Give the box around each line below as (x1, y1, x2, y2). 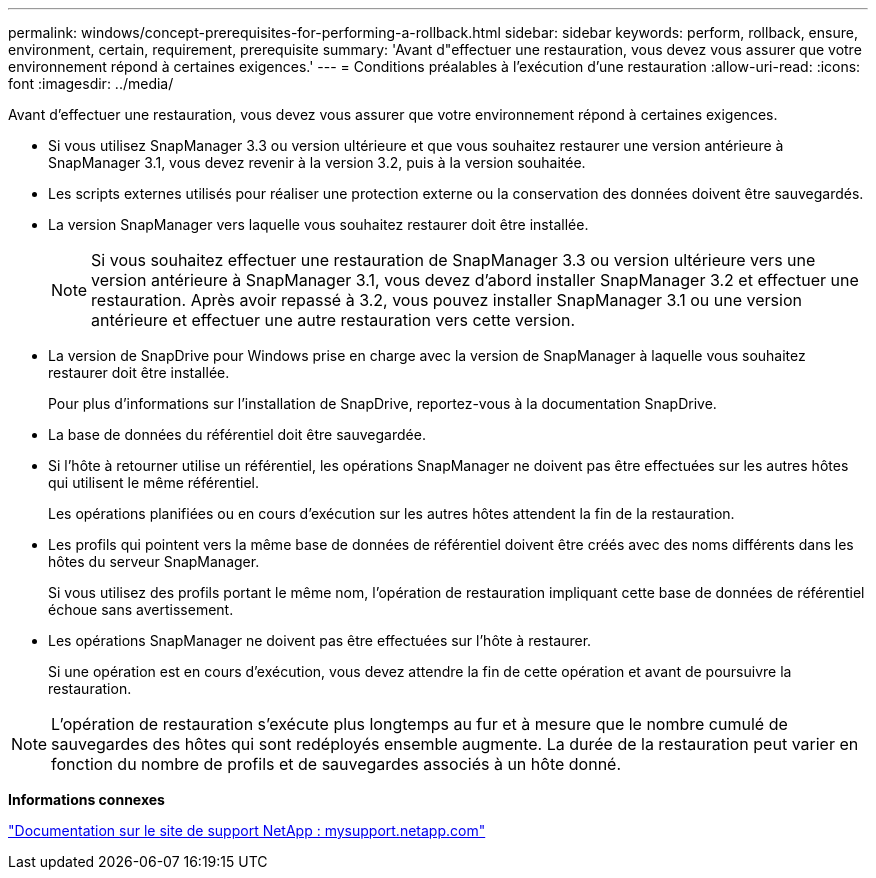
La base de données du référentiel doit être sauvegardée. (48, 426, 426, 443)
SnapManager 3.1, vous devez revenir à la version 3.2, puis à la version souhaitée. (48, 154, 586, 171)
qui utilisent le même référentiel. (48, 474, 259, 491)
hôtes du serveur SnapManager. (48, 553, 260, 570)
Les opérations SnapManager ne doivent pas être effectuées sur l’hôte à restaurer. (48, 632, 592, 649)
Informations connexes (8, 791, 165, 808)
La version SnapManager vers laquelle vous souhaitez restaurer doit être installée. (48, 216, 589, 233)
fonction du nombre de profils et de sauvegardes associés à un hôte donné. (51, 754, 622, 774)
